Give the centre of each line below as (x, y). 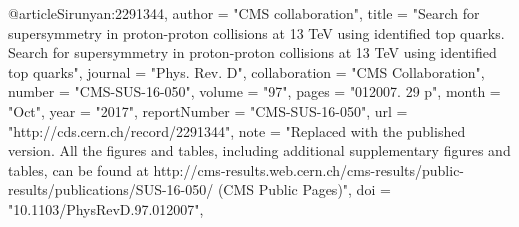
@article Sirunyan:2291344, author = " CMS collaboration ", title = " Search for (244, 13)
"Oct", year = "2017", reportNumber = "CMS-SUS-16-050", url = (208, 110)
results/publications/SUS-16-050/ (111, 189)
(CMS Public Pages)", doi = (304, 189)
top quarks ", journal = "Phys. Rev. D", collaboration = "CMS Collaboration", (246, 71)
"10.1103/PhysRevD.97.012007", (106, 208)
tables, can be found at (78, 169)
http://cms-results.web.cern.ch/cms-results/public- (309, 169)
